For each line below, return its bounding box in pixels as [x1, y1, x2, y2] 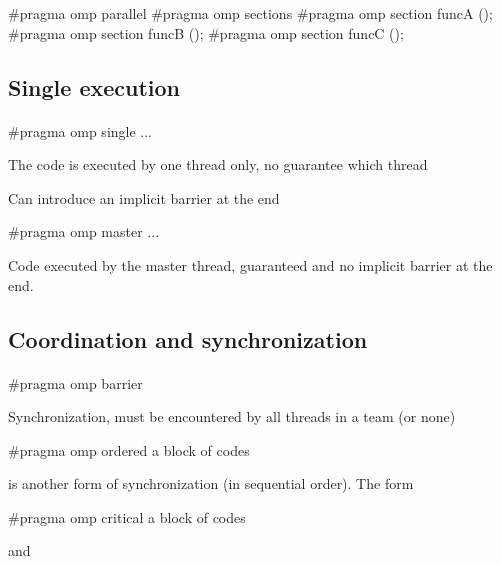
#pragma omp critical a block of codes [8, 506, 246, 527]
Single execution [8, 71, 181, 102]
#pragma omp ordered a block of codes [8, 439, 250, 460]
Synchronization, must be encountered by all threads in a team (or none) [8, 406, 456, 427]
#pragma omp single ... [8, 120, 153, 141]
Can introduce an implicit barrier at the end [8, 187, 280, 208]
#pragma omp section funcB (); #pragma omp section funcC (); [8, 22, 404, 43]
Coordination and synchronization [8, 323, 368, 354]
